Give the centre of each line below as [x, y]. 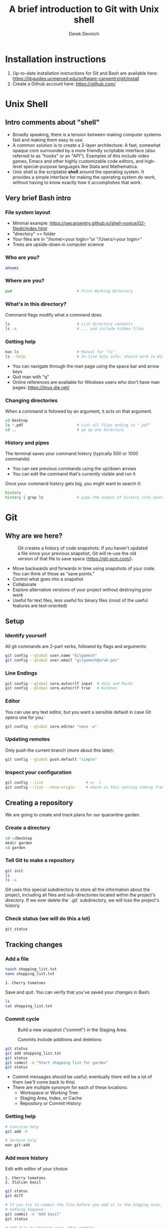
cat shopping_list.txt [29, 1006]
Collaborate [24, 584]
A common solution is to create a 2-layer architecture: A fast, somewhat [86, 145]
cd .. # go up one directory [64, 430]
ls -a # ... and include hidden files [74, 329]
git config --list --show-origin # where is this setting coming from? [86, 787]
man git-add [17, 1145]
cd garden [15, 847]
